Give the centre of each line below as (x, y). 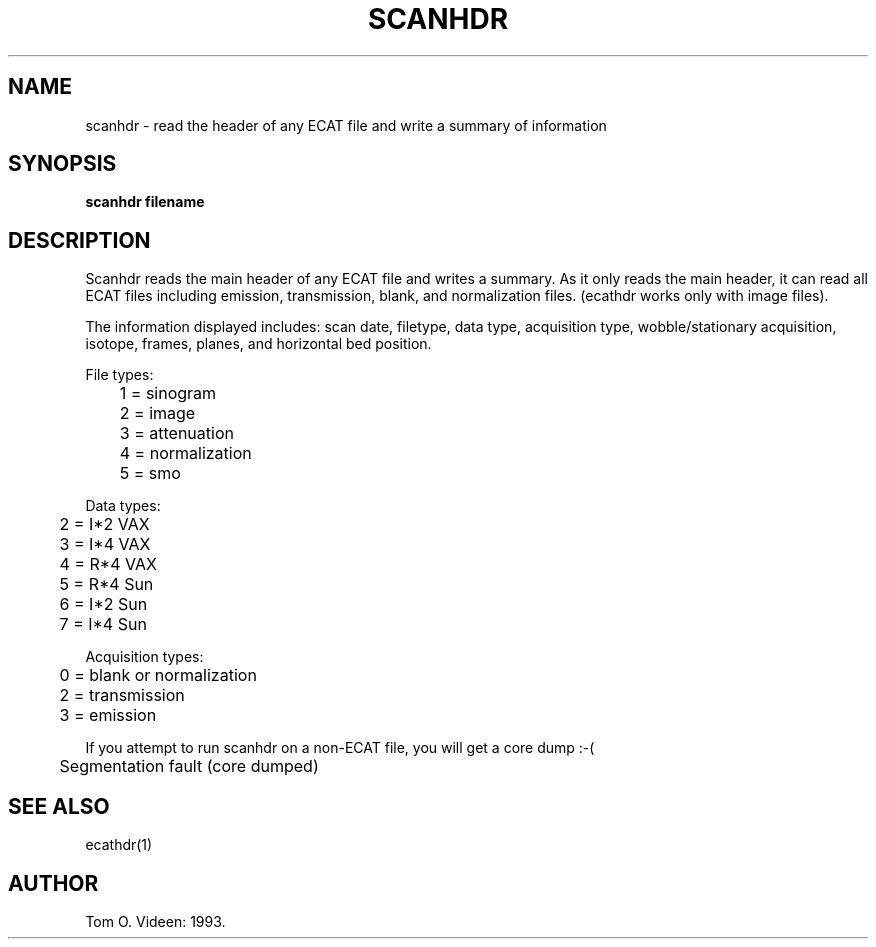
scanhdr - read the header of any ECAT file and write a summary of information (346, 125)
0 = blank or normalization (158, 675)
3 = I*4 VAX (105, 544)
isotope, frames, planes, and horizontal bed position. (258, 344)
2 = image (157, 413)
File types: (119, 375)
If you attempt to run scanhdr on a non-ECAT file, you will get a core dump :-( (340, 748)
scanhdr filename (145, 202)
